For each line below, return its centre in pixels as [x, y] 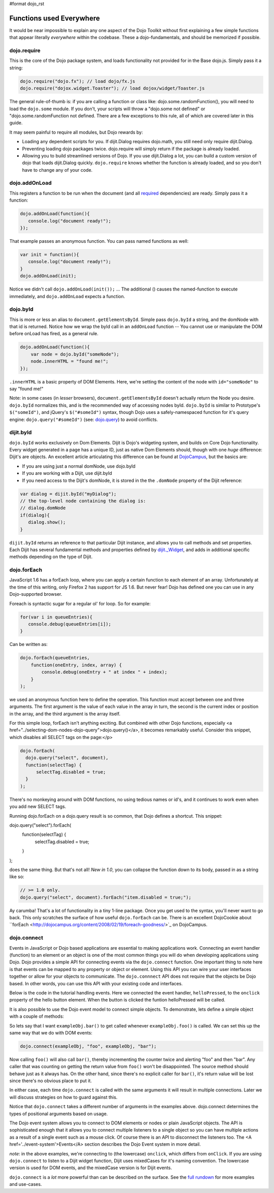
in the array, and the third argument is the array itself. [65, 714]
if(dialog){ [35, 515]
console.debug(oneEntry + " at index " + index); [104, 672]
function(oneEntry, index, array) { [76, 665]
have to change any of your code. [57, 170]
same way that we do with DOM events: [51, 1033]
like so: [17, 877]
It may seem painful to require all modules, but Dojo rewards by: [76, 132]
